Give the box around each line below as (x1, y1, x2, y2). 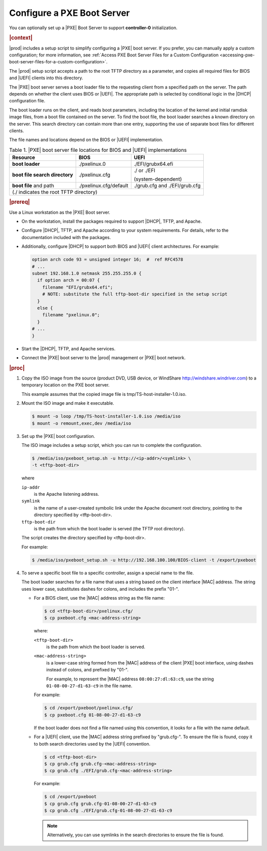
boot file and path (12, 182, 54, 189)
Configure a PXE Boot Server (9, 7, 130, 18)
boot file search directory (12, 171, 74, 178)
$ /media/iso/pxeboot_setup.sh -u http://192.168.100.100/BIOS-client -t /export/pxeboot (32, 557, 257, 563)
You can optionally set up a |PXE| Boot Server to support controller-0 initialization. (9, 25, 178, 31)
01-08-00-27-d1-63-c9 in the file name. (46, 683, 133, 689)
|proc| (9, 364, 25, 371)
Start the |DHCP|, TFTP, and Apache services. (21, 345, 116, 351)
